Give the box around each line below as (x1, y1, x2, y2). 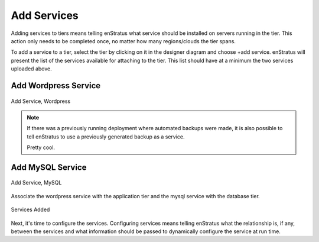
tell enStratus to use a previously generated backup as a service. (27, 133, 185, 140)
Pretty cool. (27, 144, 56, 151)
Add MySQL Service (11, 162, 87, 172)
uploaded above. (11, 65, 53, 72)
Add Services (11, 9, 79, 22)
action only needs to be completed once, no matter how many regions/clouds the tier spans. (11, 37, 236, 44)
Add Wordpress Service (11, 80, 101, 91)
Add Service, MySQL (11, 179, 62, 186)
